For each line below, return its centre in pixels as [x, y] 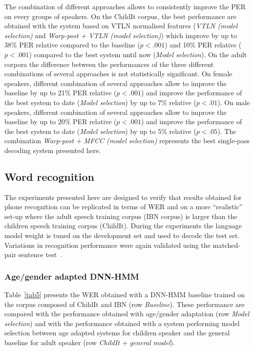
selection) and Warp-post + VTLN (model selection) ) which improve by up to [121, 35]
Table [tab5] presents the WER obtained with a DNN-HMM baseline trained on [125, 295]
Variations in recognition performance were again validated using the [107, 245]
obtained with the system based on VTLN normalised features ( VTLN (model [121, 26]
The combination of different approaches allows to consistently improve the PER [125, 6]
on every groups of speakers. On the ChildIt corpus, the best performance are [120, 16]
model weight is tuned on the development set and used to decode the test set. [122, 235]
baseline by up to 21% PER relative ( [61, 93]
